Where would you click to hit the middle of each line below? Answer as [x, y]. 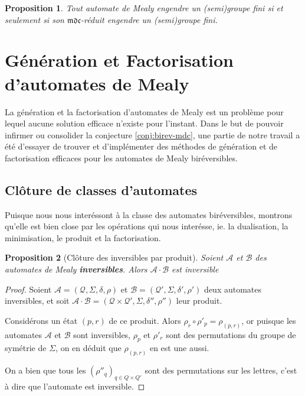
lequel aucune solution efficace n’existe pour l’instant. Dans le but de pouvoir [144, 123]
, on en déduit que [88, 348]
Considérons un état [41, 320]
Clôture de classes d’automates [101, 189]
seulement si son [35, 19]
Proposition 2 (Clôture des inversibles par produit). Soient [114, 257]
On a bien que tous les [45, 370]
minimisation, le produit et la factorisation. [83, 237]
